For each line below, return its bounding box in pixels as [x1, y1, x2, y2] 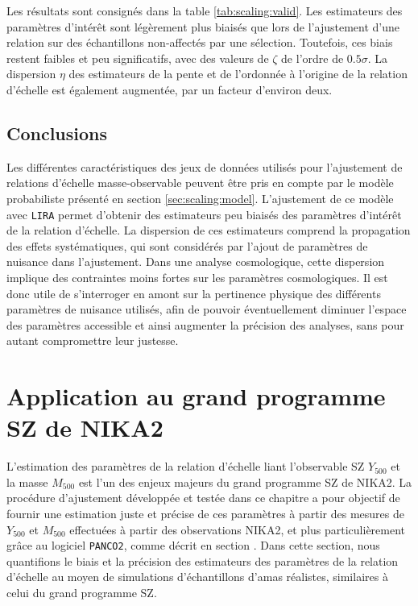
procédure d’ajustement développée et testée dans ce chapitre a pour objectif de [6, 489, 400, 506]
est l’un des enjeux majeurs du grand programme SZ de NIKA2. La [78, 473, 412, 490]
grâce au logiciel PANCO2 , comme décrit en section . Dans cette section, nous [6, 537, 380, 554]
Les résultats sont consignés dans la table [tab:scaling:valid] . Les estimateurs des [6, 2, 403, 19]
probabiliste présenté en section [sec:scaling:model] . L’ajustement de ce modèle [6, 189, 394, 206]
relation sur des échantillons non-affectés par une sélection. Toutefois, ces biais [6, 34, 393, 51]
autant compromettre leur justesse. [6, 332, 179, 349]
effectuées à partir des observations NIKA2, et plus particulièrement [69, 521, 406, 538]
